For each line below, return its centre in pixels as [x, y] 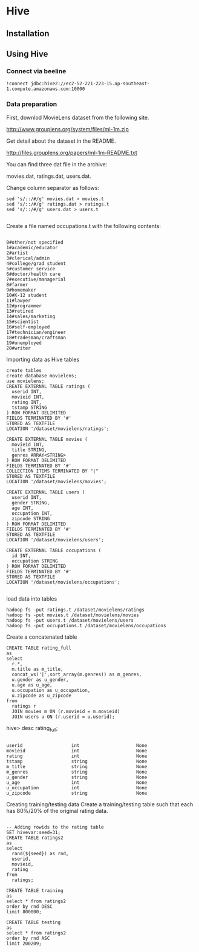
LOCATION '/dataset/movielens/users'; [55, 540]
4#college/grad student [36, 263]
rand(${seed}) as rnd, [40, 854]
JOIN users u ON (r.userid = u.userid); [63, 717]
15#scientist [23, 322]
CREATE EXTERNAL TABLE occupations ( [54, 550]
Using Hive [27, 54]
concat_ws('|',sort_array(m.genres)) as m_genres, [77, 674]
